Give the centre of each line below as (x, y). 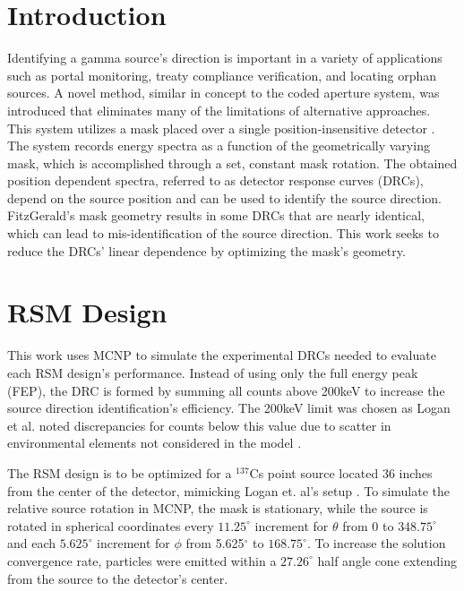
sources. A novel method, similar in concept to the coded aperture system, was (223, 93)
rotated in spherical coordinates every (111, 525)
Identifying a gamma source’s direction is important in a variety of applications (225, 58)
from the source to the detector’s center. (118, 578)
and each (32, 543)
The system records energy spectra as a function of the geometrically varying (219, 146)
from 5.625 (215, 543)
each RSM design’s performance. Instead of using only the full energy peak (213, 372)
